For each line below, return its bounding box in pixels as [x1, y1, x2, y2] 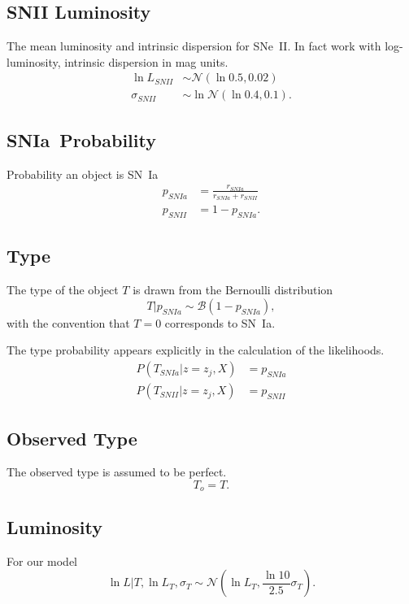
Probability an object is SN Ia [7, 165, 159, 182]
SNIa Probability [7, 127, 156, 152]
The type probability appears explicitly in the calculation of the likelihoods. [7, 341, 385, 358]
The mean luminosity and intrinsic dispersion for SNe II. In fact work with [7, 37, 381, 54]
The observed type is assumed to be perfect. [7, 463, 227, 480]
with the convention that [7, 314, 130, 331]
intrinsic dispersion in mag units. [64, 53, 228, 70]
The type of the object [7, 281, 119, 298]
